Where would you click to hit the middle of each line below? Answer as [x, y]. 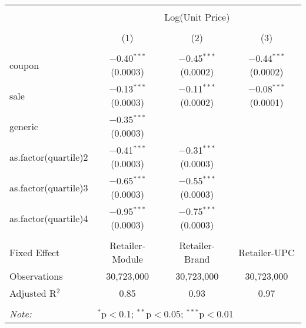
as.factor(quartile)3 [49, 187]
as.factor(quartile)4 [49, 218]
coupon [24, 65]
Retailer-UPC [267, 252]
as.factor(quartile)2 [49, 157]
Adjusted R [33, 293]
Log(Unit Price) [197, 17]
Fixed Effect [35, 252]
